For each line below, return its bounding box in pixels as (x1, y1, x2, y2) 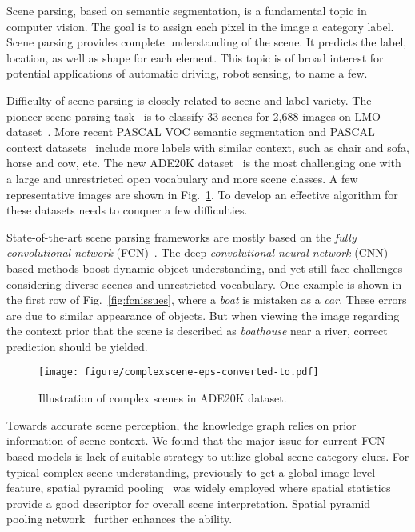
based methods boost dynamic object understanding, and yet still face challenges (6, 259, 403, 276)
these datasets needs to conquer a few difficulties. (6, 202, 248, 218)
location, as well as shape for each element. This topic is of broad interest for (6, 49, 384, 66)
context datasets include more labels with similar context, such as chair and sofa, (6, 138, 409, 155)
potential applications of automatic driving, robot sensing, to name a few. (6, 65, 368, 82)
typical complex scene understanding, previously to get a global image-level (6, 463, 376, 480)
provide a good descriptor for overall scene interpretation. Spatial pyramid (6, 494, 371, 511)
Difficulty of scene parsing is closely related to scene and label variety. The (6, 91, 372, 108)
